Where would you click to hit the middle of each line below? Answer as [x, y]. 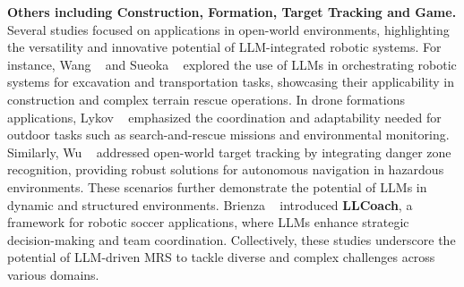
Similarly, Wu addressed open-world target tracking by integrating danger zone [229, 152]
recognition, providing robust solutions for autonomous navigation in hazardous [226, 169]
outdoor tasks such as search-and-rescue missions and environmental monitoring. [228, 135]
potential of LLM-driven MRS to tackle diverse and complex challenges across [221, 257]
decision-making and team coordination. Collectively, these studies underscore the [232, 239]
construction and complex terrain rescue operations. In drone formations [206, 99]
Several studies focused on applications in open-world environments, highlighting [228, 29]
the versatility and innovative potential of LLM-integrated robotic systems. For [224, 47]
